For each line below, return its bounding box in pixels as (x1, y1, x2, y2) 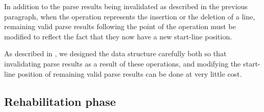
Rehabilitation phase (4, 93, 116, 109)
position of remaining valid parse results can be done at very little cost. (17, 68, 242, 79)
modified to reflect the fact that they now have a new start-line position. (4, 31, 232, 41)
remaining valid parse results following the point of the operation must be (4, 21, 236, 32)
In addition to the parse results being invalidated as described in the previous (4, 1, 248, 11)
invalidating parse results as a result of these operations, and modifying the (4, 58, 241, 69)
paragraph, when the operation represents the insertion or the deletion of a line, (4, 11, 255, 21)
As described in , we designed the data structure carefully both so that (4, 48, 227, 59)
